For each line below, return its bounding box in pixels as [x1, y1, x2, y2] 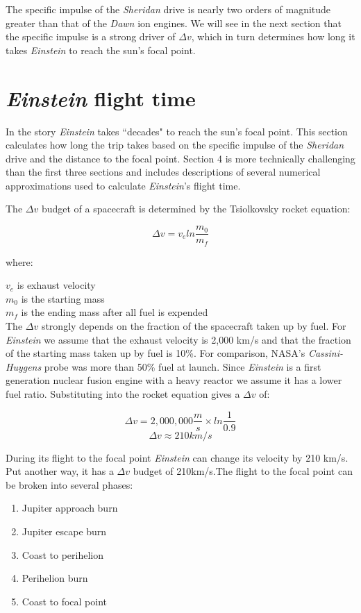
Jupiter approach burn [22, 501, 118, 515]
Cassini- [308, 346, 344, 360]
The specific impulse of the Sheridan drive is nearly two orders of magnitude [6, 2, 331, 16]
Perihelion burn [22, 571, 88, 585]
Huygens [6, 359, 42, 373]
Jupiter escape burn [22, 523, 107, 538]
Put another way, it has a [6, 464, 114, 478]
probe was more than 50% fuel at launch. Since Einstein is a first [44, 359, 321, 373]
